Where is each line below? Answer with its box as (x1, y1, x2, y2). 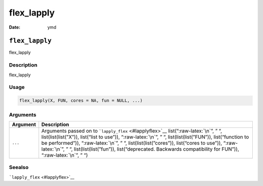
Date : (9, 24, 20, 30)
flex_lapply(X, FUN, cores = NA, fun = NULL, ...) (19, 98, 143, 103)
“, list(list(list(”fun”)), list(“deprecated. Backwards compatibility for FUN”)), (69, 146, 240, 152)
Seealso (9, 164, 29, 171)
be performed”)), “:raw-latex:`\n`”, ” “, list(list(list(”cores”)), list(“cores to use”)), (41, 139, 223, 146)
